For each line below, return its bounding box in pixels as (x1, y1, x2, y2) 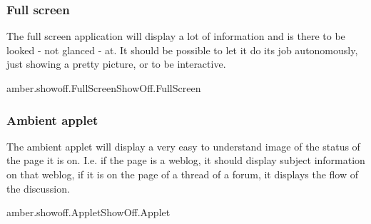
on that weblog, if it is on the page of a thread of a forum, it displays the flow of (6, 167, 359, 181)
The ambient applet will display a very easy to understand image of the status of (6, 138, 360, 153)
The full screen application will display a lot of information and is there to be (6, 29, 345, 44)
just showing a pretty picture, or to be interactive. (6, 56, 226, 71)
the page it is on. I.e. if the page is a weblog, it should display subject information (6, 153, 365, 168)
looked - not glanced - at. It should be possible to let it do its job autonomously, (6, 42, 358, 57)
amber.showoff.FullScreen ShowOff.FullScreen (6, 81, 201, 95)
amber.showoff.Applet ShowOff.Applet (6, 205, 171, 220)
